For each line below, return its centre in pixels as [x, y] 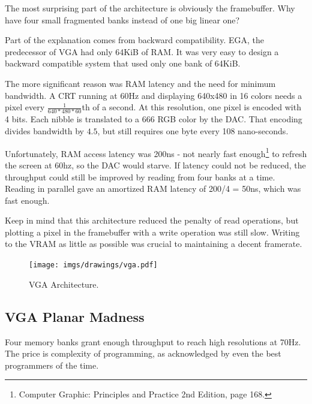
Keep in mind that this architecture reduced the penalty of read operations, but [152, 220]
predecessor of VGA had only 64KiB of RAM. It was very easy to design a [142, 51]
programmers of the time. [52, 365]
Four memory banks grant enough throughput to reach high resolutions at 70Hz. [153, 341]
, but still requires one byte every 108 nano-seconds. [193, 131]
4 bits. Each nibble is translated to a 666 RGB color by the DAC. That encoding [154, 119]
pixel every [25, 107]
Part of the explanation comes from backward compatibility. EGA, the [134, 40]
